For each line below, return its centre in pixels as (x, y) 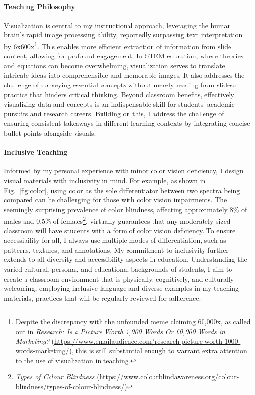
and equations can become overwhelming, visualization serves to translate (115, 65)
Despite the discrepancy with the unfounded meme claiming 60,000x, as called (133, 322)
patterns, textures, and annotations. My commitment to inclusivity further (116, 249)
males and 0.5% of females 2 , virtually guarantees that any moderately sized (117, 220)
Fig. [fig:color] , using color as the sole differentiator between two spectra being (122, 190)
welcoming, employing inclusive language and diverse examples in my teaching (121, 288)
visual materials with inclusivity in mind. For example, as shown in (105, 180)
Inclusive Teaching (36, 152)
